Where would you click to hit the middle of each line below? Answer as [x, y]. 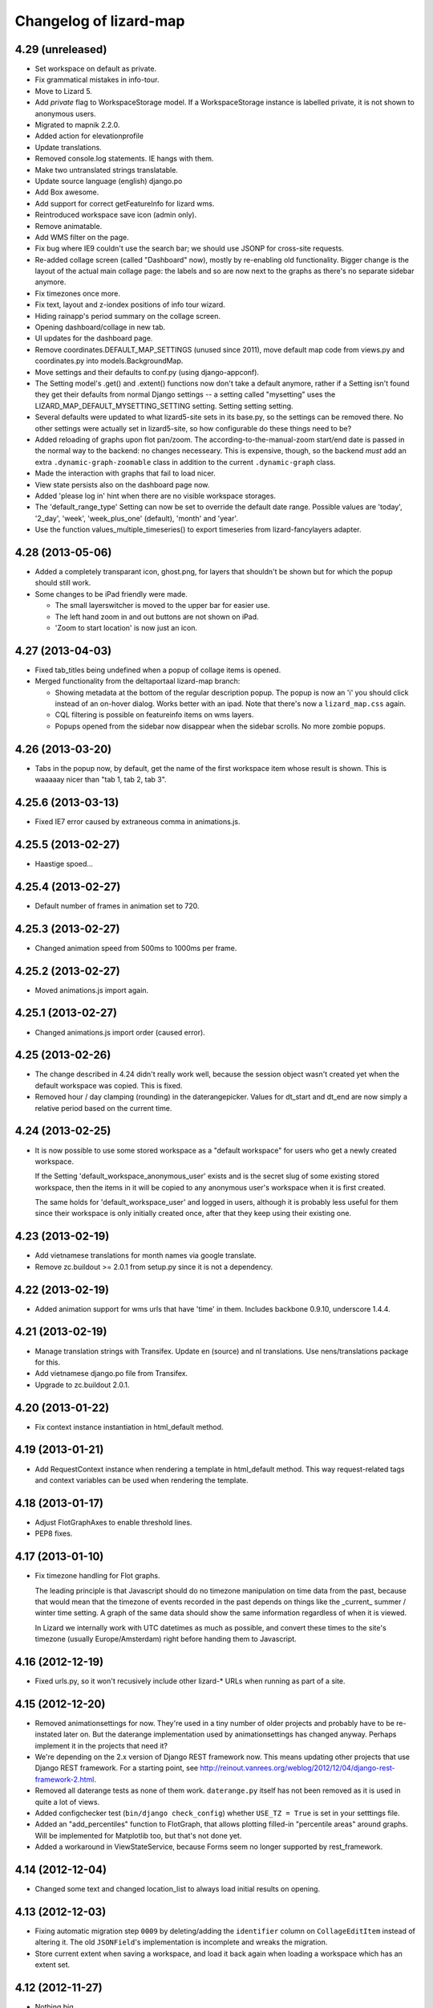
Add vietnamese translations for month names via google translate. [146, 1255]
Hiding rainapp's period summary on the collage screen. [127, 316]
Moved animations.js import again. [92, 990]
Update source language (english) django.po [109, 181]
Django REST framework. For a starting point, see [117, 1768]
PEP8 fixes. [54, 1533]
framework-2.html [65, 1779]
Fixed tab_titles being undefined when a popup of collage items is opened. [158, 670]
